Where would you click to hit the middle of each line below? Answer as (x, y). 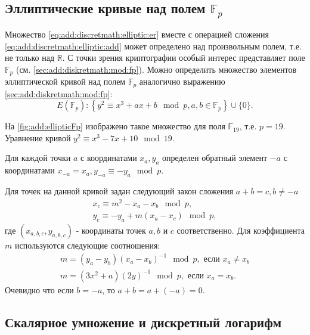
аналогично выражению (182, 81)
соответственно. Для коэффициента (241, 230)
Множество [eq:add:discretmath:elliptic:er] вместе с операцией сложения (137, 34)
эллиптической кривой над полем (65, 81)
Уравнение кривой (38, 137)
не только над (30, 58)
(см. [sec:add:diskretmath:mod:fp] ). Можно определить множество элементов (156, 69)
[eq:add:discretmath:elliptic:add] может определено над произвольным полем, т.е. (153, 46)
